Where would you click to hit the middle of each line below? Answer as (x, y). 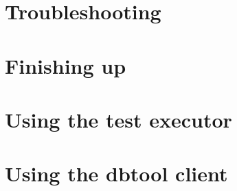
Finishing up (66, 65)
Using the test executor (118, 119)
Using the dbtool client (116, 173)
